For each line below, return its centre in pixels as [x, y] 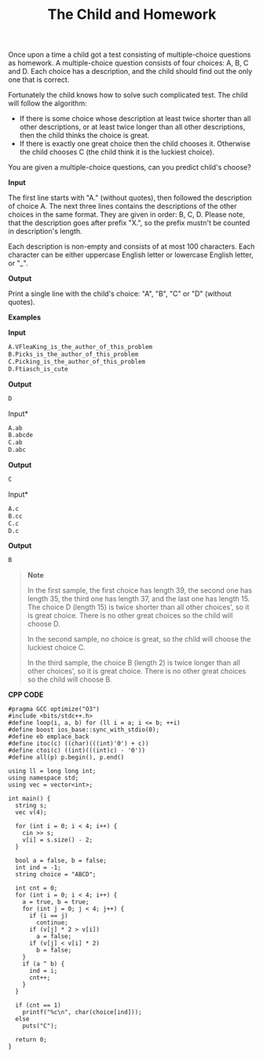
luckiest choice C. [57, 648]
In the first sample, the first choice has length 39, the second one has [140, 590]
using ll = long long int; [52, 771]
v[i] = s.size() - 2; [57, 840]
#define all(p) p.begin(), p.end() [66, 757]
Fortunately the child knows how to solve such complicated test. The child [128, 95]
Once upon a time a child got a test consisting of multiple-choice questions [130, 55]
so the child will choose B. [69, 679]
